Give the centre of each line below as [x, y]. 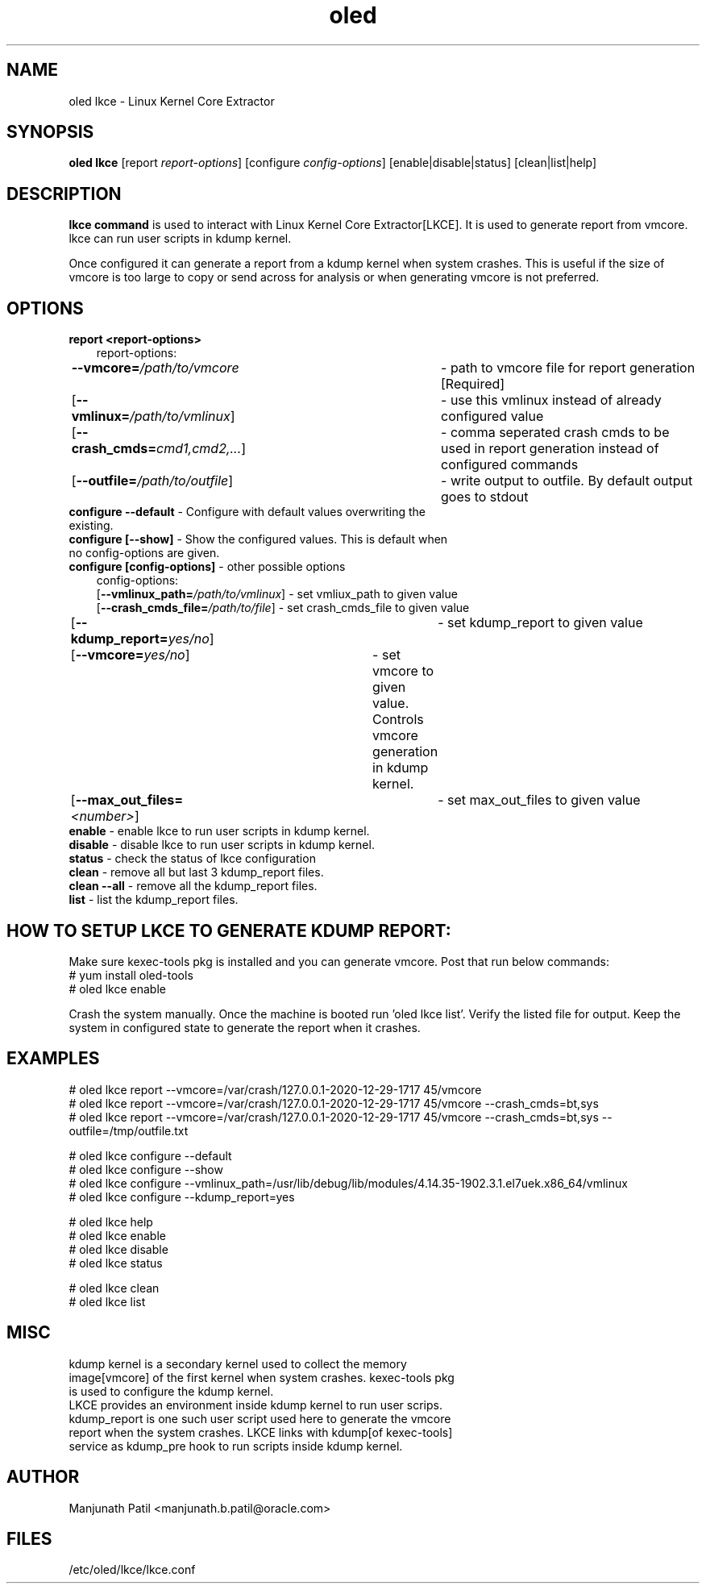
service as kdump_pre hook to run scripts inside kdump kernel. [236, 1446]
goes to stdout [485, 497]
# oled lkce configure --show [146, 1169]
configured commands [510, 465]
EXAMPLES [53, 1059]
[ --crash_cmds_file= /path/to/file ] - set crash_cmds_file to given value [283, 608]
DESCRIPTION [64, 194]
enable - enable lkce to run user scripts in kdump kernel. [219, 831]
